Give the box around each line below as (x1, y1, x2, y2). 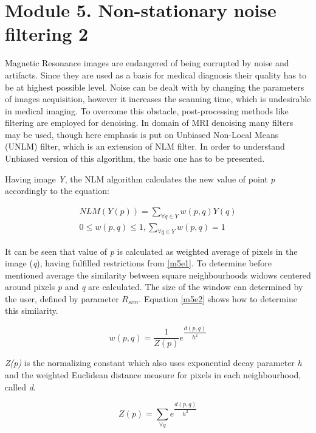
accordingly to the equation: (5, 184, 109, 197)
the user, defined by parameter (5, 292, 119, 305)
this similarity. (5, 304, 58, 317)
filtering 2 (5, 21, 89, 46)
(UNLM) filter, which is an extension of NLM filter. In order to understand (5, 140, 285, 153)
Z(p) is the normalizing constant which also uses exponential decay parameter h (5, 356, 302, 369)
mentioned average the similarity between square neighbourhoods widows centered (5, 268, 311, 281)
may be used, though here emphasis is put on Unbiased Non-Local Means (5, 128, 279, 140)
